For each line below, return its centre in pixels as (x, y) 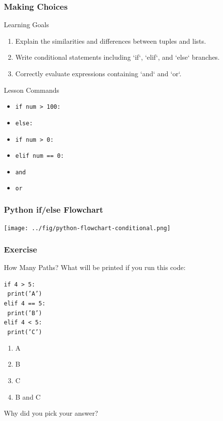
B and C (28, 396)
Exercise (21, 249)
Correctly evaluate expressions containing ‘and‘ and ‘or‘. (98, 73)
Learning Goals (26, 25)
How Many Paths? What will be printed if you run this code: (95, 267)
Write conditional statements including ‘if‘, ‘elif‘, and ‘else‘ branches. (118, 57)
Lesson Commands (32, 90)
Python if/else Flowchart (54, 210)
